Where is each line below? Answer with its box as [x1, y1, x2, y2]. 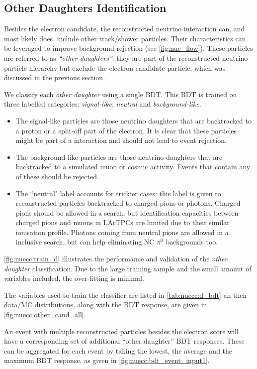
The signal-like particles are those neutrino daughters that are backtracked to [15, 115, 252, 125]
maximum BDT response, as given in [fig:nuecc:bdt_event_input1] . [4, 355, 210, 366]
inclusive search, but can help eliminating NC [15, 237, 155, 247]
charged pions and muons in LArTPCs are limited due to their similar [15, 217, 230, 228]
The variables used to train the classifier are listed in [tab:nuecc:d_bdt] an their [4, 289, 248, 300]
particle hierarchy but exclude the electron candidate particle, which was [4, 62, 226, 73]
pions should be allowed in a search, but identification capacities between [15, 207, 239, 218]
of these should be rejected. [15, 171, 99, 181]
